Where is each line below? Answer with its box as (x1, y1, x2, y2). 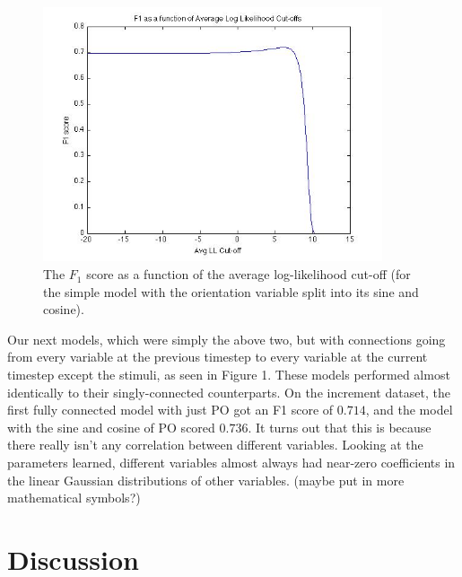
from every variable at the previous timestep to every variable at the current (7, 347, 428, 366)
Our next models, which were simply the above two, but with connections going (7, 329, 446, 348)
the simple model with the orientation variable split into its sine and (43, 282, 419, 301)
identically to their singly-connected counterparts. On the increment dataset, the (7, 382, 450, 401)
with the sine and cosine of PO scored (7, 417, 215, 436)
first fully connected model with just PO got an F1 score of (7, 400, 334, 419)
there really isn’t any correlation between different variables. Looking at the (7, 435, 423, 454)
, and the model (365, 400, 453, 419)
